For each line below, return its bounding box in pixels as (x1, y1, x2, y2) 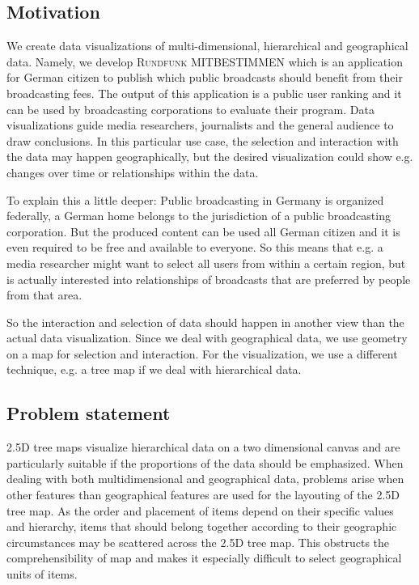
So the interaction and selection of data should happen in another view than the (6, 313, 404, 330)
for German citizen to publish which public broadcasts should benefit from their (6, 69, 403, 86)
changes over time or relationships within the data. (6, 163, 259, 180)
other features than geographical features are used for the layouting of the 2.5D (6, 486, 400, 503)
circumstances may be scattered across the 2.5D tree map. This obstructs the (6, 533, 390, 550)
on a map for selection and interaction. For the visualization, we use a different (6, 345, 398, 362)
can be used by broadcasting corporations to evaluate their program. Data (6, 100, 375, 117)
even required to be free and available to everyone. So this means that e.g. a (6, 239, 383, 256)
